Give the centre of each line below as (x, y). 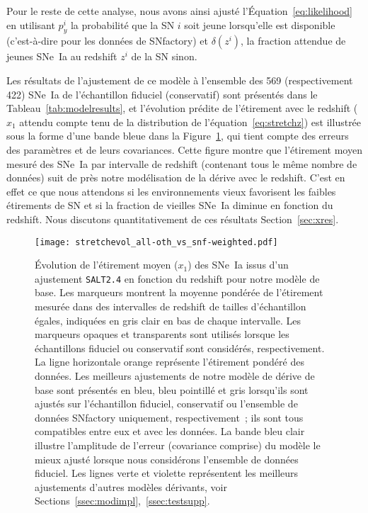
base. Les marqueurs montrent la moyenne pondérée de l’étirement (179, 292)
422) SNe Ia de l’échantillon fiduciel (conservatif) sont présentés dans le (162, 94)
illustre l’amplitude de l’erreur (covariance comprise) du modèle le (178, 445)
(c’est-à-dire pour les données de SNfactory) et (107, 41)
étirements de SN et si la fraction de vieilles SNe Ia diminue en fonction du (170, 205)
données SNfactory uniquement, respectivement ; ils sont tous (169, 417)
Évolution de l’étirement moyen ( (107, 265)
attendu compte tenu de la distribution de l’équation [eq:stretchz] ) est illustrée (190, 122)
